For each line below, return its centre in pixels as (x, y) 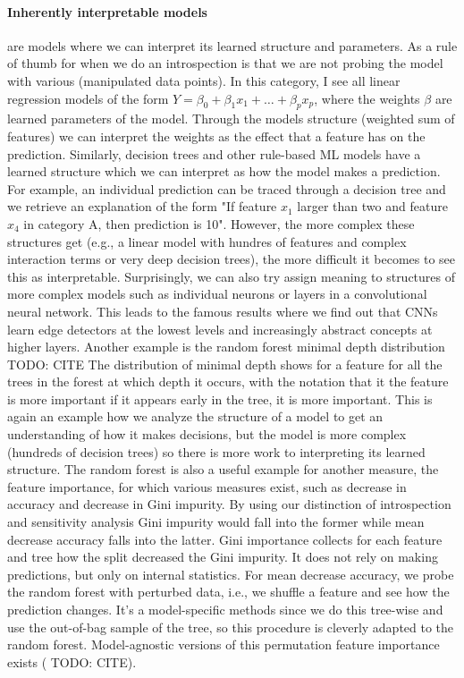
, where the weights (367, 98)
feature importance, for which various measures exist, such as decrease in (207, 486)
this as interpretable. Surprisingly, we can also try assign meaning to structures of (232, 276)
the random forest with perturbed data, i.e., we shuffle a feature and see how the (228, 592)
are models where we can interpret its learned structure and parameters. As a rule (232, 45)
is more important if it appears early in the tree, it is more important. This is (220, 398)
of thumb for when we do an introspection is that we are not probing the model (225, 63)
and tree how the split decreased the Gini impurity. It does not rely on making (223, 557)
